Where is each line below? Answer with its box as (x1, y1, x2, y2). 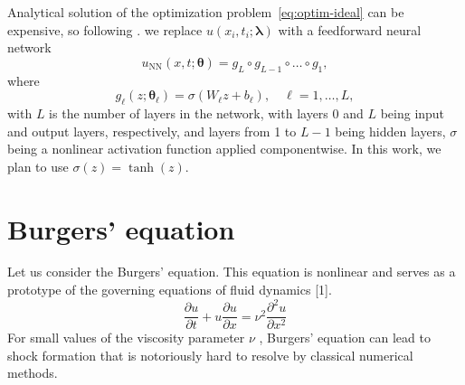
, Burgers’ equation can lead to (259, 328, 431, 347)
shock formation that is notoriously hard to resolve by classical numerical (7, 345, 413, 364)
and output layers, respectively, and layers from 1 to (7, 121, 297, 140)
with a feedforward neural (278, 20, 422, 39)
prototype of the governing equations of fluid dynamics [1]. (7, 280, 332, 299)
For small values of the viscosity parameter (7, 328, 245, 347)
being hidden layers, (335, 121, 446, 140)
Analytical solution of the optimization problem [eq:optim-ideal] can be (7, 3, 404, 21)
